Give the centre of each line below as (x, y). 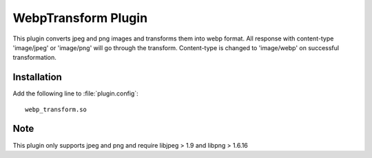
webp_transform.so (56, 109)
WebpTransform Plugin (80, 18)
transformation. (34, 58)
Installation (37, 77)
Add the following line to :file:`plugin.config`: (75, 93)
